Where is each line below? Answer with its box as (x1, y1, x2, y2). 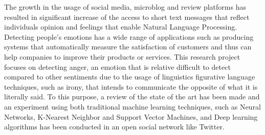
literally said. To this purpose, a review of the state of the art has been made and (4, 91, 260, 102)
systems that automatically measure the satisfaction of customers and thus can (4, 41, 252, 52)
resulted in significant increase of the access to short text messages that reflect (4, 11, 250, 22)
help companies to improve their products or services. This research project (4, 51, 240, 62)
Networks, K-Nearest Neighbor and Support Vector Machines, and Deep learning (4, 111, 258, 122)
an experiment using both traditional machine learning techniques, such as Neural (4, 101, 261, 112)
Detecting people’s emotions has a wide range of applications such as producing (4, 31, 254, 42)
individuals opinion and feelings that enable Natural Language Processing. (4, 21, 237, 32)
